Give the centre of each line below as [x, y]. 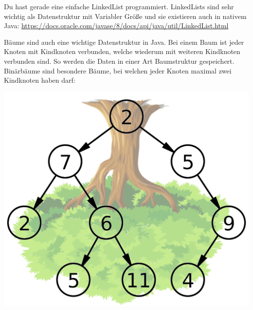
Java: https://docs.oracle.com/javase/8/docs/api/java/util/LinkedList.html [116, 26]
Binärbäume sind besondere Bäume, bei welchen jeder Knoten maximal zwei [118, 70]
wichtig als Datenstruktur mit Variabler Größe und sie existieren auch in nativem [125, 16]
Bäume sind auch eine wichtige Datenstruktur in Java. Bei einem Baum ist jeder [124, 42]
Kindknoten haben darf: [40, 80]
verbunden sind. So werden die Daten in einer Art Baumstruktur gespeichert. [119, 61]
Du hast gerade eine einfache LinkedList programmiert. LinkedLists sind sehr [119, 6]
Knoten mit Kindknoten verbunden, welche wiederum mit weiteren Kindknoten [122, 51]
